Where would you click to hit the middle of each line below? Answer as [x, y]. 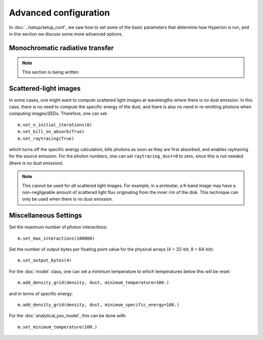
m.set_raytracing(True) [46, 138]
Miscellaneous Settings [46, 216]
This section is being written [50, 72]
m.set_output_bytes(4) [45, 260]
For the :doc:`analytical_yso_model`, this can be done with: [68, 316]
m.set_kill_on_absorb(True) [51, 132]
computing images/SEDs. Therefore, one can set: [58, 113]
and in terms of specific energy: [41, 293]
